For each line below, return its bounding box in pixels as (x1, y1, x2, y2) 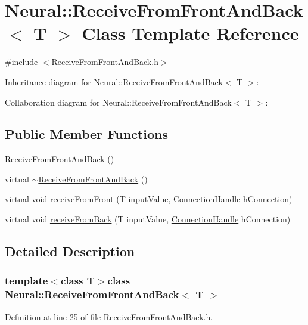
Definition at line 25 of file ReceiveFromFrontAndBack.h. (5, 310, 213, 323)
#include (5, 55, 38, 68)
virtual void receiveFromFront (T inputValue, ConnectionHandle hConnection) (5, 193, 293, 205)
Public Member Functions (5, 125, 168, 143)
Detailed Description (5, 242, 135, 261)
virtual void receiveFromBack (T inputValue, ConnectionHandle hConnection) (5, 213, 291, 225)
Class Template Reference (82, 21, 299, 45)
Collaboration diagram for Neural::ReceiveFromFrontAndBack (5, 95, 232, 108)
